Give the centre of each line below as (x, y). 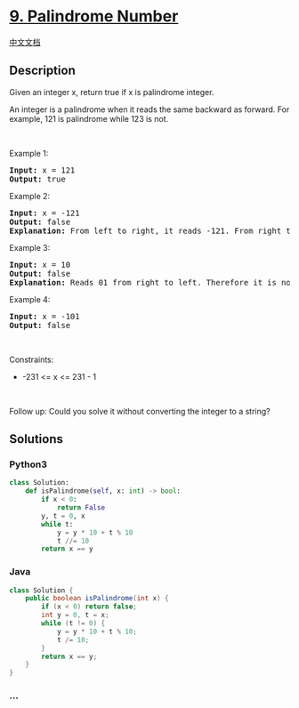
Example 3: (30, 247)
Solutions (36, 439)
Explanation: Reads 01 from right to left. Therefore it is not (153, 282)
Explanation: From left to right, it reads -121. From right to (153, 230)
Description (42, 71)
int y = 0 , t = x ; (75, 615)
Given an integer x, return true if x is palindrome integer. (112, 92)
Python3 (28, 464)
